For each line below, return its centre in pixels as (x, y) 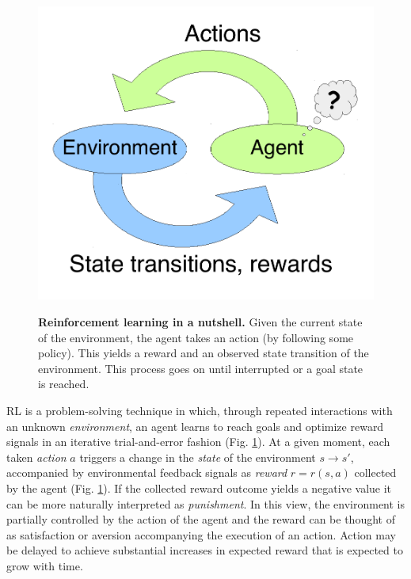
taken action (36, 457)
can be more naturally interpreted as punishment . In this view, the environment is (206, 503)
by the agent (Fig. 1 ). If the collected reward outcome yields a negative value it (199, 488)
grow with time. (45, 565)
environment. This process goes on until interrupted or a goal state (201, 368)
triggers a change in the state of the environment (198, 457)
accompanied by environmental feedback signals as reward (147, 472)
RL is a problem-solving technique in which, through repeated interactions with (200, 410)
